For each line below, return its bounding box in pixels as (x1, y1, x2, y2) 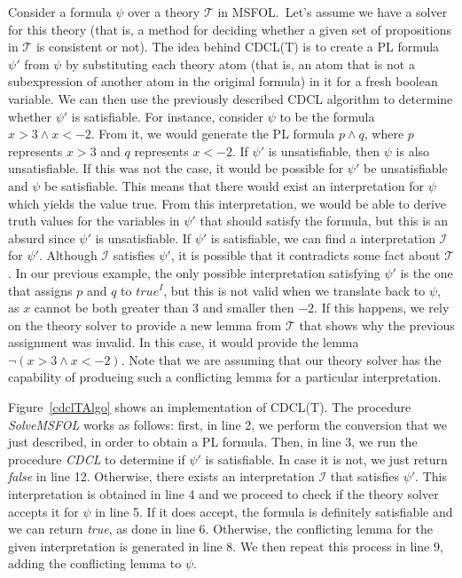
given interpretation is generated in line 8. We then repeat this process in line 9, (8, 536, 443, 555)
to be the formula (279, 107, 375, 125)
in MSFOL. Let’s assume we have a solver (217, 3, 448, 20)
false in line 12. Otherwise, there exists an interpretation (8, 467, 315, 486)
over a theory (128, 3, 200, 20)
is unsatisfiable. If (95, 228, 192, 247)
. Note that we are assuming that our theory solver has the (121, 350, 442, 368)
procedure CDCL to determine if (8, 449, 185, 468)
